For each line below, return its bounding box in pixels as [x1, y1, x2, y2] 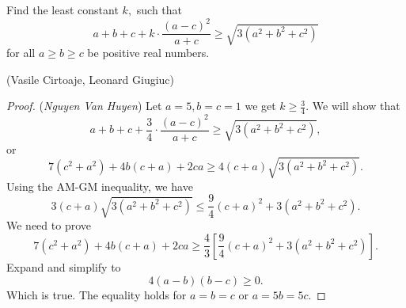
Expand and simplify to [6, 258, 121, 275]
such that [136, 2, 183, 17]
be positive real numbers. [87, 44, 210, 61]
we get [245, 97, 276, 114]
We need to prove [6, 217, 91, 234]
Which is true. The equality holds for [6, 286, 187, 302]
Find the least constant [6, 2, 119, 17]
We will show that [312, 97, 400, 114]
